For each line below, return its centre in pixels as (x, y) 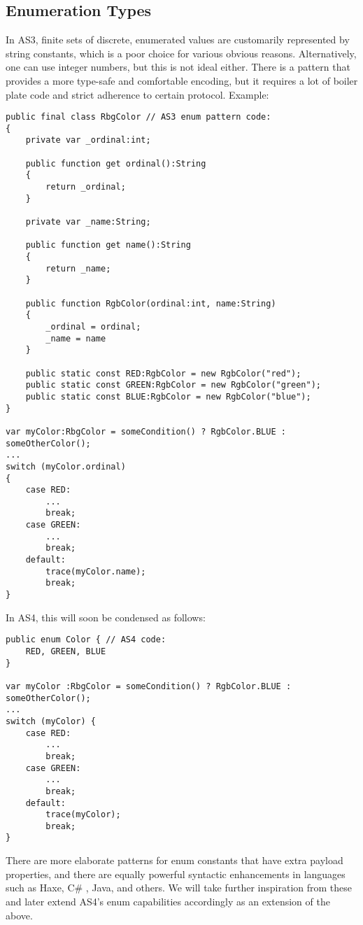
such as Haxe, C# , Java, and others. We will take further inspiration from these (179, 888)
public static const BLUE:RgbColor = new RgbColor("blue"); (168, 396)
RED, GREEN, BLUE (66, 651)
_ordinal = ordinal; (93, 326)
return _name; (78, 268)
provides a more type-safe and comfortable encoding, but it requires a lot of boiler (182, 80)
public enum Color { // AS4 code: (86, 640)
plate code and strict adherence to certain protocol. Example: (137, 94)
